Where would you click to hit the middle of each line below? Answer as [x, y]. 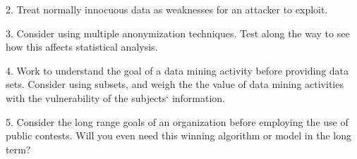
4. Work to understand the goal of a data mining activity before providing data [177, 70]
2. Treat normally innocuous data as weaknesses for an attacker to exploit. [167, 9]
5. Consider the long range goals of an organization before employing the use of [177, 121]
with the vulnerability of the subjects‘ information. [116, 97]
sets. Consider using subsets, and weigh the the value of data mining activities [175, 84]
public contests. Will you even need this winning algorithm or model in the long [178, 135]
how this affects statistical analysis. [82, 47]
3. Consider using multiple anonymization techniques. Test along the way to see [178, 33]
